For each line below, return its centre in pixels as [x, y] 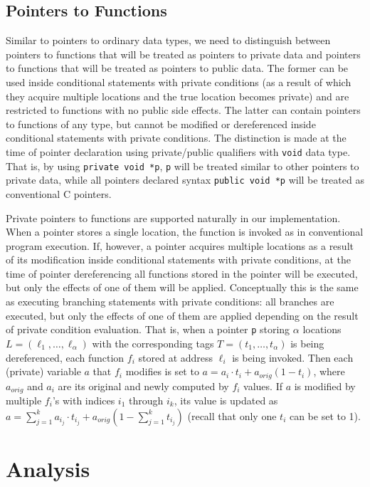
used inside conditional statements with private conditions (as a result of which [179, 82]
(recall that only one [232, 415]
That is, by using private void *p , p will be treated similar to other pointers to [183, 166]
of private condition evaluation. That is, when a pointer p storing [148, 329]
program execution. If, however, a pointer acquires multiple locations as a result [180, 245]
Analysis [48, 468]
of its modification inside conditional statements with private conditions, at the [179, 260]
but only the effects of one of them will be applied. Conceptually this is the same [182, 287]
